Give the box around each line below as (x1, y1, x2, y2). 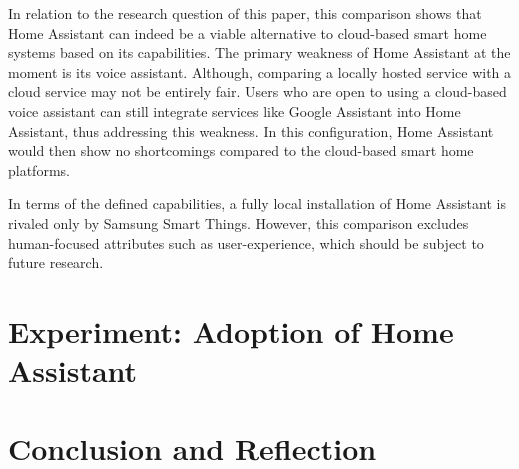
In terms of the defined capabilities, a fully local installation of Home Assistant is (8, 193, 506, 214)
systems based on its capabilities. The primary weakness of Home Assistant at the (8, 42, 511, 63)
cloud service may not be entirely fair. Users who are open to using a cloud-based (8, 81, 507, 102)
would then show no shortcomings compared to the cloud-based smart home (8, 140, 474, 161)
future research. (8, 252, 104, 273)
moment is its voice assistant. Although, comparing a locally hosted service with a (8, 61, 512, 82)
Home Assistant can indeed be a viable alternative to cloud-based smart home (8, 22, 487, 43)
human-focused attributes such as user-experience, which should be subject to (8, 232, 484, 253)
